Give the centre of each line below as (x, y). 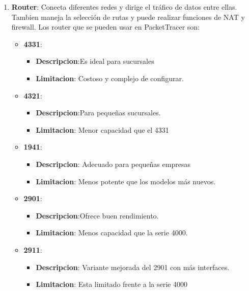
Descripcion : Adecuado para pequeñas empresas (113, 164)
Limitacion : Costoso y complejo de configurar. (110, 78)
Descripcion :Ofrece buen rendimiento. (97, 215)
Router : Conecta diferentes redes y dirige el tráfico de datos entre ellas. (124, 7)
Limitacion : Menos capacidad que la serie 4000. (112, 233)
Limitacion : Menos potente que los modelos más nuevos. (126, 181)
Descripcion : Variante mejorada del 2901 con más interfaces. (133, 267)
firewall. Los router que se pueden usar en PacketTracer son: (105, 27)
